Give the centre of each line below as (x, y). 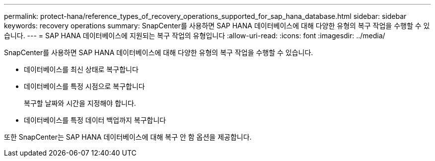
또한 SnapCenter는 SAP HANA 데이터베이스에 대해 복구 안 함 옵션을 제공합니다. (128, 137)
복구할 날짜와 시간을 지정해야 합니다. (80, 103)
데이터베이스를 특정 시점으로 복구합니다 (84, 86)
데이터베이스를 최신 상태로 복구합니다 (81, 69)
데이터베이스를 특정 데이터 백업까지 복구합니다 (95, 120)
